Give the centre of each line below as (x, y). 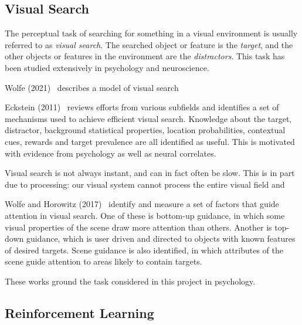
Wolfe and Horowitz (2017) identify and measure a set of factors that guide (142, 204)
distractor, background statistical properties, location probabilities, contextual (145, 130)
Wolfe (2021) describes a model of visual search (92, 87)
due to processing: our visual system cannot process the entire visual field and (145, 184)
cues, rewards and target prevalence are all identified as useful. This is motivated (150, 141)
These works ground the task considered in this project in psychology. (130, 281)
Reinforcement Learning (79, 312)
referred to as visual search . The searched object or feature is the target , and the (149, 44)
